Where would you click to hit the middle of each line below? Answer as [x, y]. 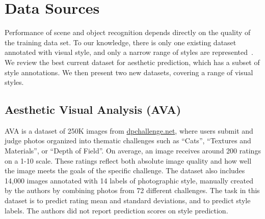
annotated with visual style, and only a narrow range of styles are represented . [129, 52]
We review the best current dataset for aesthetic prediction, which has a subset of [132, 62]
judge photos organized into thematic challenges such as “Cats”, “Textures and [128, 140]
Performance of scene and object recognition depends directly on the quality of [128, 32]
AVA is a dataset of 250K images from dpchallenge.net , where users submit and [129, 130]
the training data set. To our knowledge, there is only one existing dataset [121, 42]
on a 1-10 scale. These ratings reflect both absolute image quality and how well [128, 160]
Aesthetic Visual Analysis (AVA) [93, 109]
